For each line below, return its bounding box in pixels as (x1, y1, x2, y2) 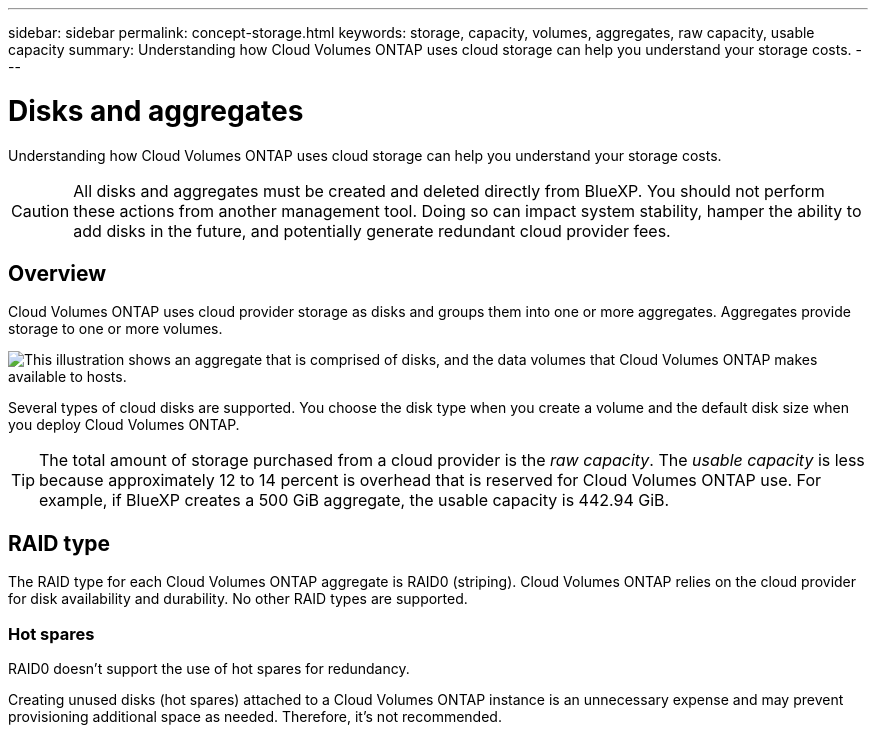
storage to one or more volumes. (8, 320, 223, 338)
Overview (8, 260, 107, 286)
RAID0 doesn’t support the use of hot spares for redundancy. (8, 659, 410, 677)
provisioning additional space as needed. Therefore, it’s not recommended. (8, 707, 502, 725)
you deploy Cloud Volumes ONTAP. (8, 416, 240, 434)
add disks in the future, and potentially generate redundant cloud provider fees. (73, 220, 671, 241)
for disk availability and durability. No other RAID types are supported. (8, 590, 468, 608)
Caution (11, 200, 70, 221)
